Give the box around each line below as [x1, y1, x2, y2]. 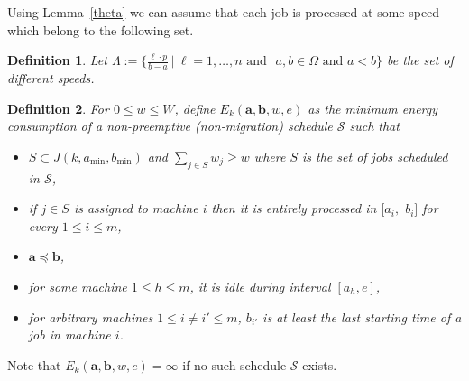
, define [174, 98, 216, 117]
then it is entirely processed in [211, 199, 377, 218]
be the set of [387, 51, 454, 70]
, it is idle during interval [189, 276, 331, 295]
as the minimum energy [308, 98, 438, 117]
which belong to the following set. [7, 20, 194, 39]
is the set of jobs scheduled [302, 146, 448, 165]
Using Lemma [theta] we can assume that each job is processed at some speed [7, 3, 440, 21]
